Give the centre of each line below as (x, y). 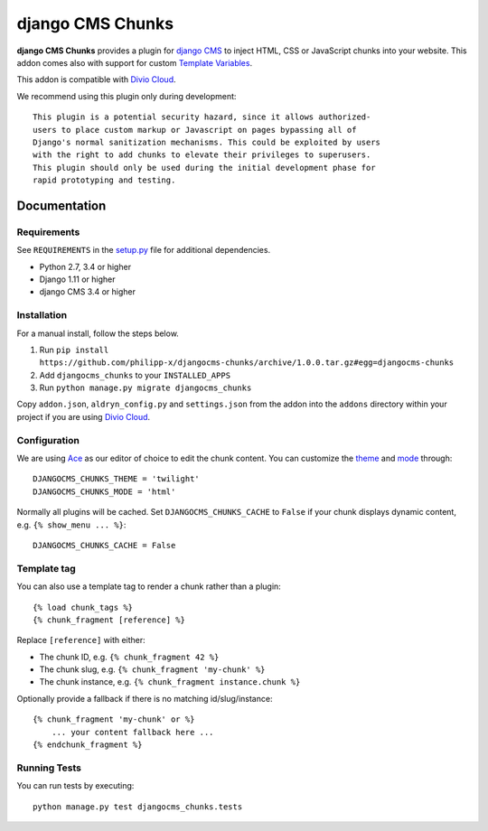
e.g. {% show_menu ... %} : (71, 525)
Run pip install (74, 350)
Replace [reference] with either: (81, 640)
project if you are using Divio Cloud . (84, 416)
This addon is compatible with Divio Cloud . (96, 79)
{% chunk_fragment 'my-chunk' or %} (114, 719)
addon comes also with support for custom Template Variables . (135, 62)
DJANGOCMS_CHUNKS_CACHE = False (104, 545)
